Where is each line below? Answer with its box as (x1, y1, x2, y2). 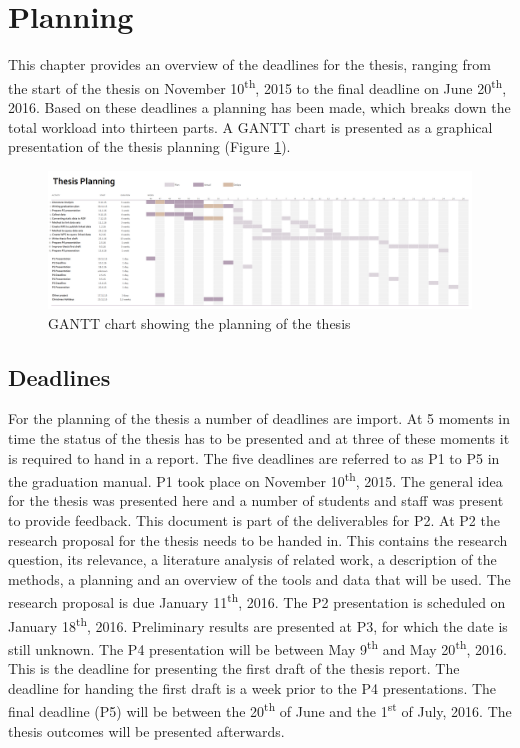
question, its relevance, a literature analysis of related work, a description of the (8, 549, 497, 570)
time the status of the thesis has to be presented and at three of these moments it (8, 428, 510, 449)
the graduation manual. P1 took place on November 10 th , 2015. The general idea (8, 468, 503, 491)
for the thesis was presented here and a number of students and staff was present (8, 490, 504, 511)
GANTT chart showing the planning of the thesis (48, 312, 351, 333)
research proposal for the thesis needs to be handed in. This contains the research (8, 529, 508, 550)
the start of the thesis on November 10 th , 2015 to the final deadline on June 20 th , (8, 74, 507, 98)
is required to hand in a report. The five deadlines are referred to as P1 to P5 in (8, 447, 500, 468)
